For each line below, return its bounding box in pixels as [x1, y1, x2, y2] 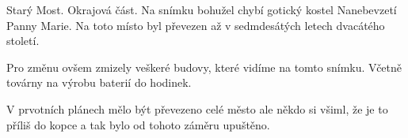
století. [6, 32, 40, 49]
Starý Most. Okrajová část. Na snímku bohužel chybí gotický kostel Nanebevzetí [6, 2, 397, 17]
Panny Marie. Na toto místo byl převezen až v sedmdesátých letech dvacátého [6, 17, 385, 33]
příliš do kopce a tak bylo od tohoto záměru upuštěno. [6, 116, 270, 132]
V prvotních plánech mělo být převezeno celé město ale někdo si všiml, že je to [6, 100, 388, 117]
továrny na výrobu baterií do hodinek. [6, 74, 192, 91]
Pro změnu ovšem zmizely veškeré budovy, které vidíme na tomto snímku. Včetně [6, 58, 402, 75]
